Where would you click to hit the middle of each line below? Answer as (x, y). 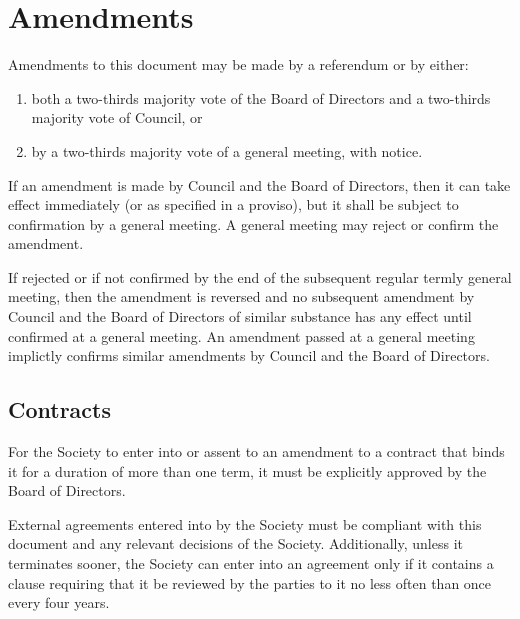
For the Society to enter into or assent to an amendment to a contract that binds (256, 451)
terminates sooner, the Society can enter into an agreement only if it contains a (251, 563)
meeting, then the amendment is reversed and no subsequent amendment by (241, 296)
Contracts (60, 409)
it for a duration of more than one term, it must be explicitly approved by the (247, 470)
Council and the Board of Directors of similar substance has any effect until (240, 316)
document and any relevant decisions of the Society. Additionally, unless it (235, 543)
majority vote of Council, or (117, 117)
